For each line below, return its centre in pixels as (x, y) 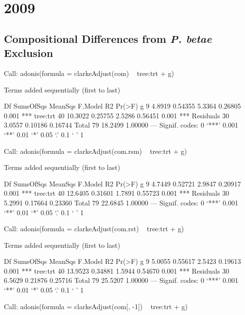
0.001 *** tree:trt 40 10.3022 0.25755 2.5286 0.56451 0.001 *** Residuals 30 (117, 115)
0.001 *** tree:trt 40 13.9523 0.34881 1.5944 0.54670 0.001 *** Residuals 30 (117, 270)
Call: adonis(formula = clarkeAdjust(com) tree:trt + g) (89, 73)
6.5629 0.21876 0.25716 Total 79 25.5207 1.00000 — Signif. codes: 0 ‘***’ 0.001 (121, 280)
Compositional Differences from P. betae (108, 38)
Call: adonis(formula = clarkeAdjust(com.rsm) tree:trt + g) (96, 151)
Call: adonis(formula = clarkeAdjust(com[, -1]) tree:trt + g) (96, 306)
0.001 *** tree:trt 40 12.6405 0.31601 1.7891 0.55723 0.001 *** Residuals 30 (117, 193)
